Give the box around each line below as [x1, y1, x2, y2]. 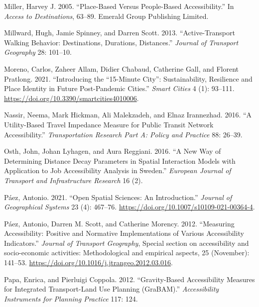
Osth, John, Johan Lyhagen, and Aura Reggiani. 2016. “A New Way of [4, 146, 221, 156]
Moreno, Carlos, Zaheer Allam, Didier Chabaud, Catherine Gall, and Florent [4, 63, 239, 74]
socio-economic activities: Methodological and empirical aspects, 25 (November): [4, 247, 250, 258]
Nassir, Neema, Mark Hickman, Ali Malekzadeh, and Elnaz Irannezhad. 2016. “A [4, 109, 252, 120]
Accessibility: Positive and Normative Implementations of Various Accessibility [4, 228, 244, 238]
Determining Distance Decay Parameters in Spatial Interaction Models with [4, 155, 236, 166]
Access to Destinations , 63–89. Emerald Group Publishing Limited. [4, 10, 209, 21]
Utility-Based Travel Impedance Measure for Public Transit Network [4, 119, 214, 129]
